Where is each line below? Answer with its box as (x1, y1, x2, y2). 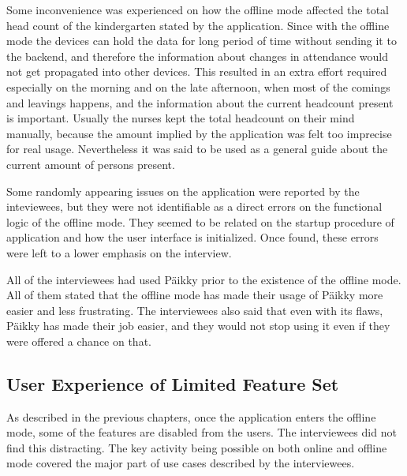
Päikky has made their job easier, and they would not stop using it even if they (6, 317, 390, 334)
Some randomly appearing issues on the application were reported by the (6, 182, 360, 199)
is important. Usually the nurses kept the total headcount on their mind (6, 110, 355, 126)
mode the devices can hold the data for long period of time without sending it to (6, 32, 397, 49)
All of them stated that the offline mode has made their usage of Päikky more (6, 287, 383, 303)
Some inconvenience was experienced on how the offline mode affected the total (6, 2, 389, 17)
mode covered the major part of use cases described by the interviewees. (6, 455, 355, 471)
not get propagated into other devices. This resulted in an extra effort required (6, 63, 387, 80)
